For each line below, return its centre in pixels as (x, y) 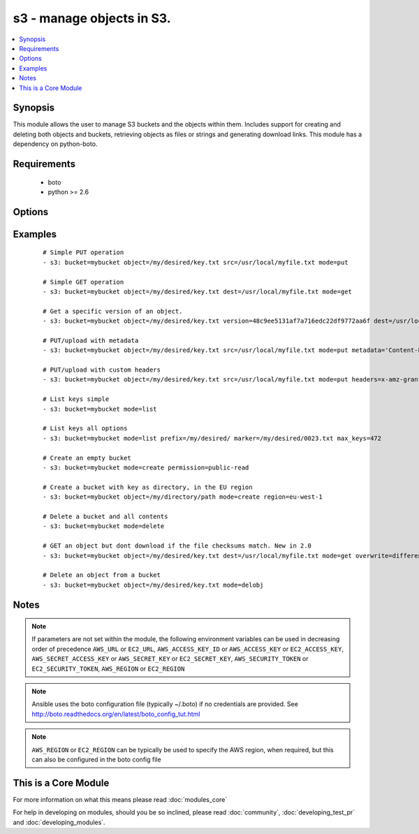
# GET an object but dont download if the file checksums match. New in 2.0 (177, 546)
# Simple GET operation (83, 282)
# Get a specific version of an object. (113, 311)
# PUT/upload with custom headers (102, 370)
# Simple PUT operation (83, 253)
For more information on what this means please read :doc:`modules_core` (120, 799)
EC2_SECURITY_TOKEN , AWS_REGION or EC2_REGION (108, 668)
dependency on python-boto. (55, 144)
